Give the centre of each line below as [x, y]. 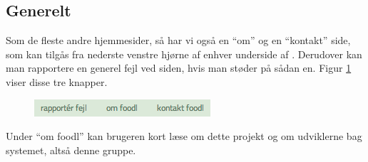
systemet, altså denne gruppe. [71, 150]
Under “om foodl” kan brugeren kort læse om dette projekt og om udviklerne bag [184, 136]
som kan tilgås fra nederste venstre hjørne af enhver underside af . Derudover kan [184, 54]
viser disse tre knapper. [57, 81]
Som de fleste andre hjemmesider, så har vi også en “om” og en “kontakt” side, [178, 40]
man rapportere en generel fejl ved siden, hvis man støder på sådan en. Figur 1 [179, 68]
